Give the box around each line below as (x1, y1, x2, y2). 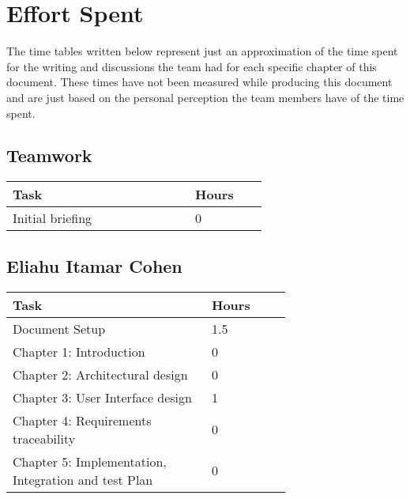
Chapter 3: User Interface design (13, 387, 192, 406)
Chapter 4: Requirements (13, 410, 152, 429)
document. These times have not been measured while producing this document (6, 74, 393, 90)
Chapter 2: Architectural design (13, 365, 188, 384)
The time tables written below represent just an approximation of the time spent (6, 43, 398, 59)
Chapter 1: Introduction (13, 342, 145, 361)
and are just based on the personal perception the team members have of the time (6, 89, 404, 105)
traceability (13, 429, 76, 448)
